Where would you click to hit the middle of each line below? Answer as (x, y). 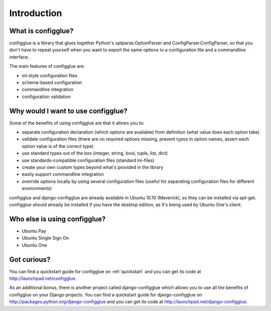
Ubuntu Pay (34, 231)
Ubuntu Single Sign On (45, 238)
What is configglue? (41, 31)
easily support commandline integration (63, 174)
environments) (37, 188)
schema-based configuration (52, 82)
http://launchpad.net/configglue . (43, 278)
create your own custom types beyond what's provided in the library (93, 167)
